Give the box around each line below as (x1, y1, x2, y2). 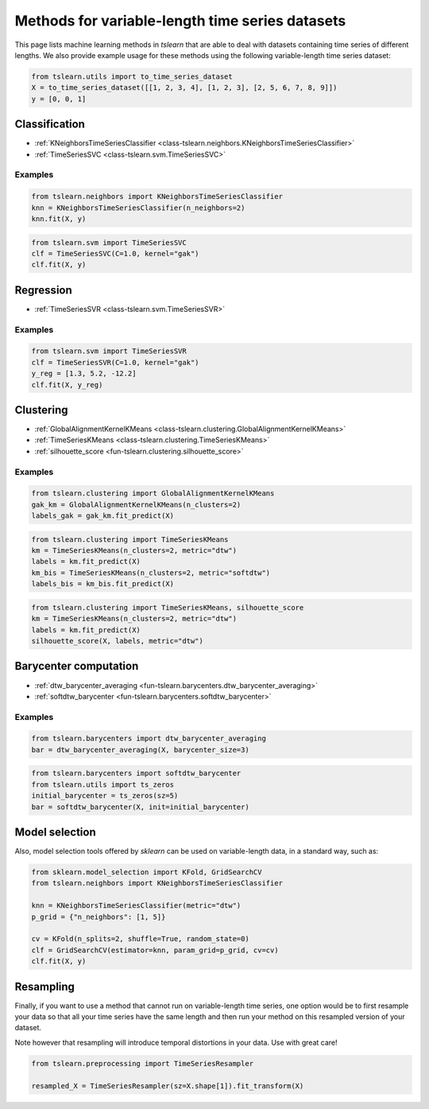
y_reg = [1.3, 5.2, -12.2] (31, 369, 137, 378)
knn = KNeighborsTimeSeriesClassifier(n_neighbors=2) (31, 203, 245, 212)
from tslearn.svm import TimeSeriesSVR (31, 347, 187, 356)
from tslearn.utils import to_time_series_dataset (31, 72, 234, 81)
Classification (14, 118, 85, 131)
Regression (14, 283, 73, 297)
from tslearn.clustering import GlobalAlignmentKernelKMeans (31, 489, 275, 498)
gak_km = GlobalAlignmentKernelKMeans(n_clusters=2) (31, 500, 242, 509)
